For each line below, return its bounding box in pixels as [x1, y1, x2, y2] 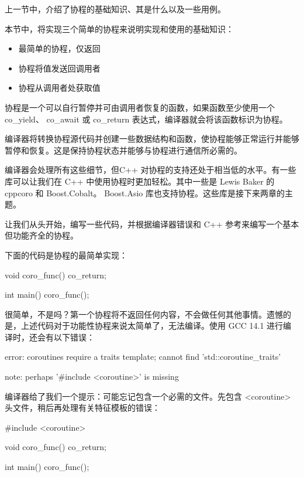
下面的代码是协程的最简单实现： [5, 248, 127, 261]
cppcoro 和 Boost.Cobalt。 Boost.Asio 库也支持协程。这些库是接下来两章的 [5, 186, 285, 199]
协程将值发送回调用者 [18, 62, 101, 74]
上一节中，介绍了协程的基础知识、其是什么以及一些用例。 [5, 3, 226, 15]
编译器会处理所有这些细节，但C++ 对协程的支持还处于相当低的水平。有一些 [5, 163, 296, 176]
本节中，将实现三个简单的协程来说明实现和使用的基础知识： [5, 22, 234, 35]
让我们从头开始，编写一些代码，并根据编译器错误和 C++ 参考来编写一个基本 [5, 217, 299, 230]
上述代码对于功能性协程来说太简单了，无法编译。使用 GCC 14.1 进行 [20, 319, 284, 332]
